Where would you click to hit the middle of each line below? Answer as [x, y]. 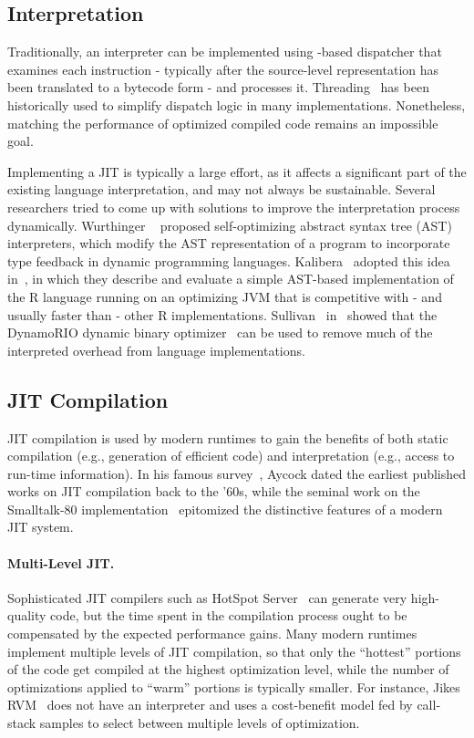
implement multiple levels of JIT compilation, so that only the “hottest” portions [234, 651]
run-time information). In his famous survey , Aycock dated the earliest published [237, 473]
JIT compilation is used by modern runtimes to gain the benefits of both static [228, 437]
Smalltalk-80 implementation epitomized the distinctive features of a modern [225, 509]
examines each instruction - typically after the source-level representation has [223, 69]
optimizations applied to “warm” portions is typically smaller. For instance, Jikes [234, 686]
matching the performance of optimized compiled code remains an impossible [223, 123]
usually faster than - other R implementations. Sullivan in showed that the [222, 314]
